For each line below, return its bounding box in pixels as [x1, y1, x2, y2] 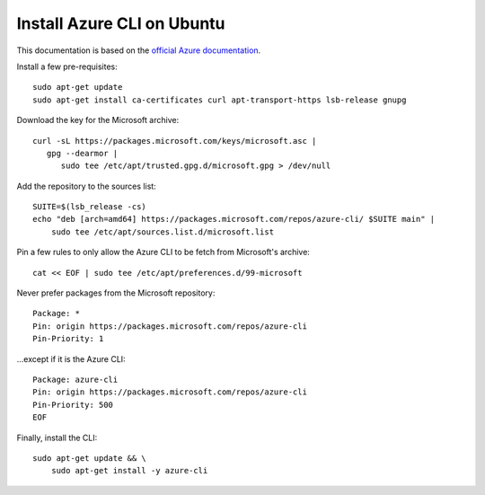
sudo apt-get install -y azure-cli [50, 465, 208, 476]
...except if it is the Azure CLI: [16, 353, 126, 364]
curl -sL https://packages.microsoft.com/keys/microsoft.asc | [32, 136, 317, 146]
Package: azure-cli [32, 374, 119, 385]
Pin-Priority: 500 [32, 400, 114, 410]
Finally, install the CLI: [16, 432, 98, 443]
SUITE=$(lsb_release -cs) [32, 202, 147, 212]
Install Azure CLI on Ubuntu [16, 13, 225, 33]
